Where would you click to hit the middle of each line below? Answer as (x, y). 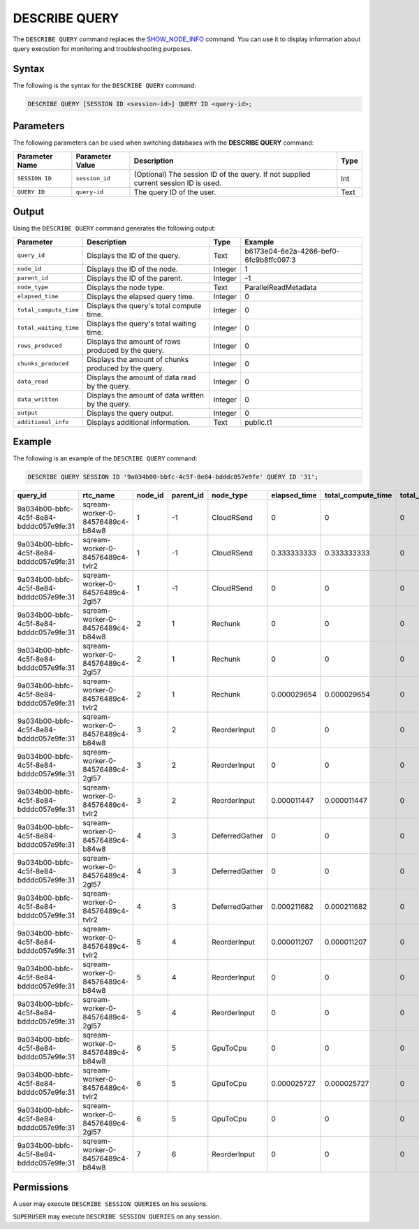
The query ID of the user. (175, 192)
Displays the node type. (126, 287)
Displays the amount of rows (134, 341)
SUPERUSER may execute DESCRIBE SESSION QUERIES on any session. (117, 1216)
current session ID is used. (178, 183)
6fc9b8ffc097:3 (270, 260)
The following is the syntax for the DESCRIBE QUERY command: (105, 85)
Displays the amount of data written (145, 395)
